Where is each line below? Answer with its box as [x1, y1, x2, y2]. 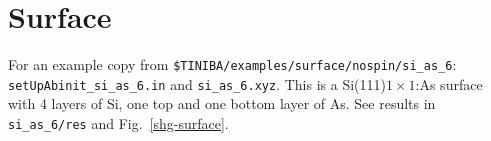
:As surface [415, 73, 483, 94]
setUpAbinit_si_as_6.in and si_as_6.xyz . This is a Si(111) [8, 73, 386, 94]
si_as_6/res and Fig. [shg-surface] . [8, 113, 229, 134]
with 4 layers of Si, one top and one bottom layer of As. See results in [8, 93, 436, 114]
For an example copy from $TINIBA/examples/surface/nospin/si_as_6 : [8, 54, 457, 75]
